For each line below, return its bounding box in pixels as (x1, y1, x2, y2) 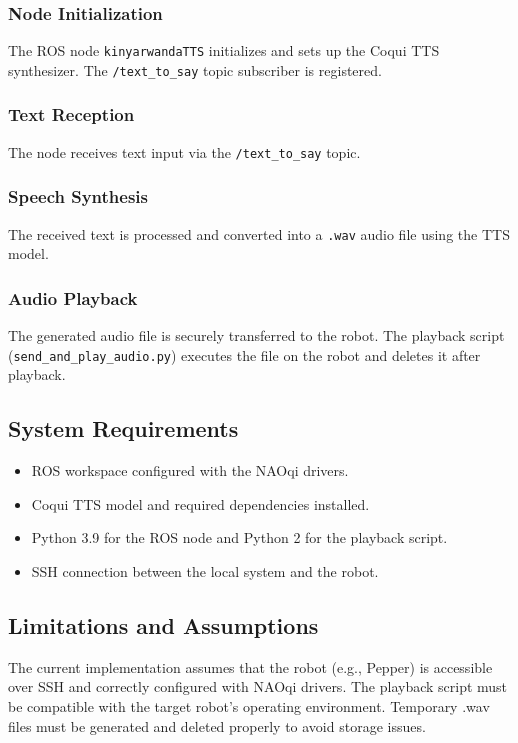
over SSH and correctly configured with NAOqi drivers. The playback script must (8, 676, 508, 697)
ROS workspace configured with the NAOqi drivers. (31, 460, 349, 481)
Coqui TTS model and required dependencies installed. (31, 493, 370, 514)
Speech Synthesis (8, 184, 149, 209)
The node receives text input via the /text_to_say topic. (8, 141, 361, 162)
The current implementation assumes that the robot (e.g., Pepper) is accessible (8, 656, 493, 677)
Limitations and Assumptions (8, 609, 319, 640)
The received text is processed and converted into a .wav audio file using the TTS (8, 223, 510, 244)
